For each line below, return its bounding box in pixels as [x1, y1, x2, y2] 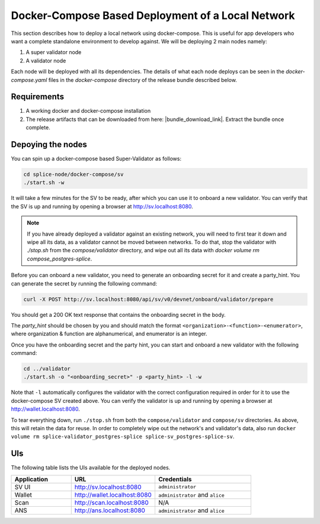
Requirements [11, 92, 65, 102]
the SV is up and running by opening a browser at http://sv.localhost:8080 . [11, 202, 194, 210]
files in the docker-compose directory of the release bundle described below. [48, 76, 237, 83]
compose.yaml [11, 76, 47, 83]
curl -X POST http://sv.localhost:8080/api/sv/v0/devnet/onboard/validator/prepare [23, 296, 274, 303]
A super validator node [25, 49, 82, 56]
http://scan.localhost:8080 [74, 498, 149, 507]
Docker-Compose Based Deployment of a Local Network [11, 9, 296, 22]
